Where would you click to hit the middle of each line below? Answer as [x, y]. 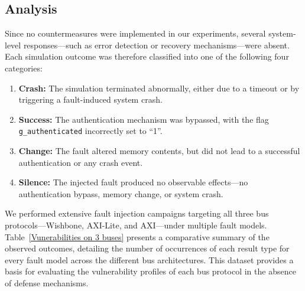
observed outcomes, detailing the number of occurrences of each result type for [147, 248]
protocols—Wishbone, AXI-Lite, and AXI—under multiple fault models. [136, 225]
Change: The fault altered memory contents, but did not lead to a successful [159, 151]
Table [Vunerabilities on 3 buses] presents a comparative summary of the [137, 236]
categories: [24, 68]
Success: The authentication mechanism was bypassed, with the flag [144, 119]
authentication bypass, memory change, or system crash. [121, 193]
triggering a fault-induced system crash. [90, 99]
